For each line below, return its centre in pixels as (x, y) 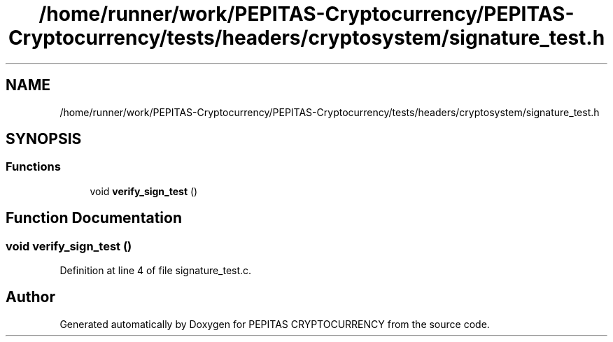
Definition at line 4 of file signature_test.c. (156, 271)
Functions (33, 167)
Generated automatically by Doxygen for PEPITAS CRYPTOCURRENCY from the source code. (275, 324)
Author (30, 297)
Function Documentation (94, 218)
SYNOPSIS (44, 139)
